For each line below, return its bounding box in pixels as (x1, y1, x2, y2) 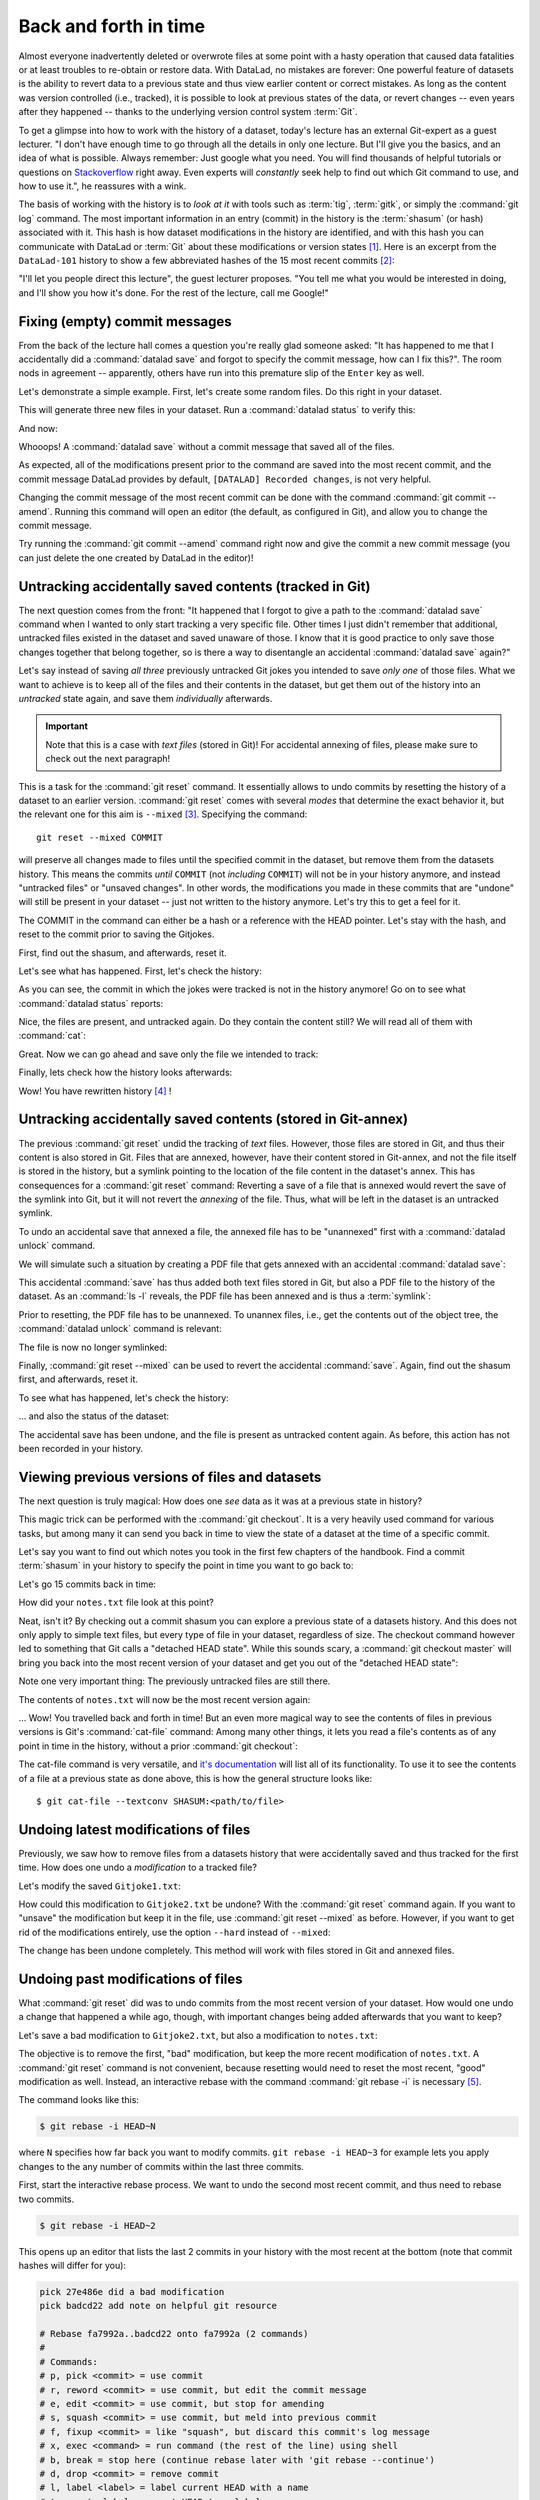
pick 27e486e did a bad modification (39, 2286, 225, 2297)
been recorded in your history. (18, 1442, 144, 1454)
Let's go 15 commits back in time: (18, 1578, 157, 1590)
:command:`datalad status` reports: (18, 997, 164, 1009)
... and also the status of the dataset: (18, 1410, 170, 1422)
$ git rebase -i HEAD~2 (39, 2220, 157, 2231)
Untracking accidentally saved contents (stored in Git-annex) (18, 1111, 409, 1128)
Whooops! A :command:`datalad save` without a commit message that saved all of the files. (18, 441, 395, 453)
